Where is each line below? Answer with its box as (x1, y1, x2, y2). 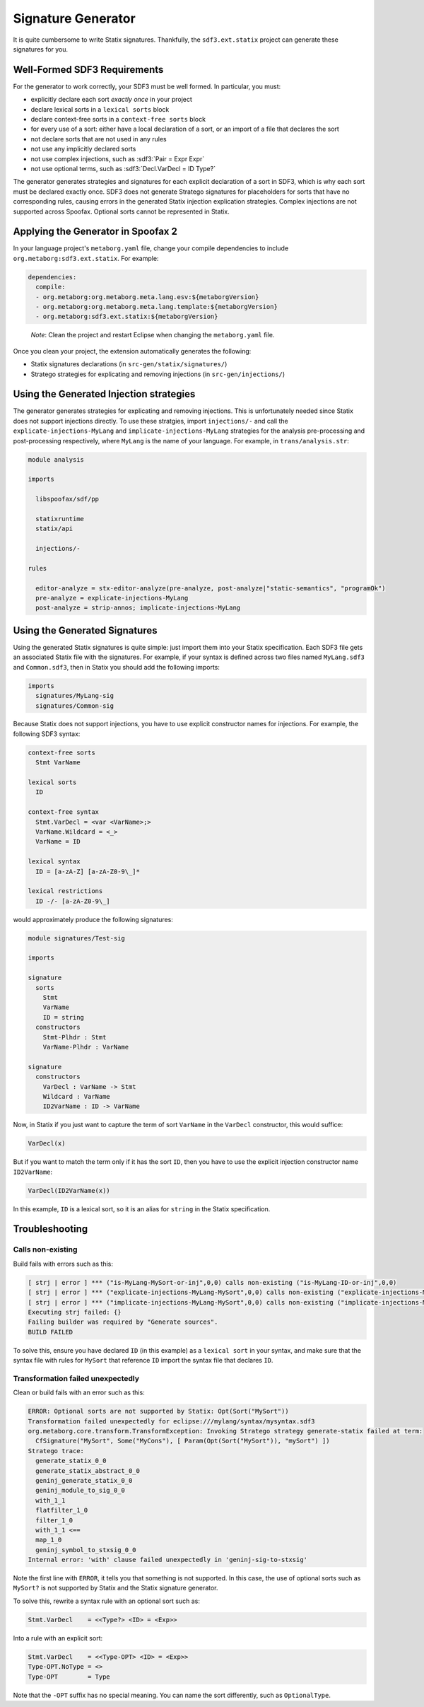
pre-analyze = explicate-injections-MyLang (35, 594, 189, 602)
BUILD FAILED (28, 1328, 73, 1336)
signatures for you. (13, 45, 69, 53)
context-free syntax (28, 808, 99, 816)
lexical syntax (28, 858, 81, 866)
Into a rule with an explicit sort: (13, 1633, 102, 1642)
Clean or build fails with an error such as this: (13, 1388, 145, 1397)
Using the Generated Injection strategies (13, 388, 196, 400)
